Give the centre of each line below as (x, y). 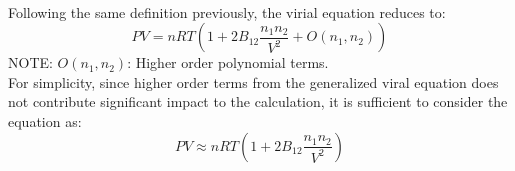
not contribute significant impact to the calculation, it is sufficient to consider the (258, 101)
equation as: (45, 120)
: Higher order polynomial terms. (228, 62)
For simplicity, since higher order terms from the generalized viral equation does (253, 81)
